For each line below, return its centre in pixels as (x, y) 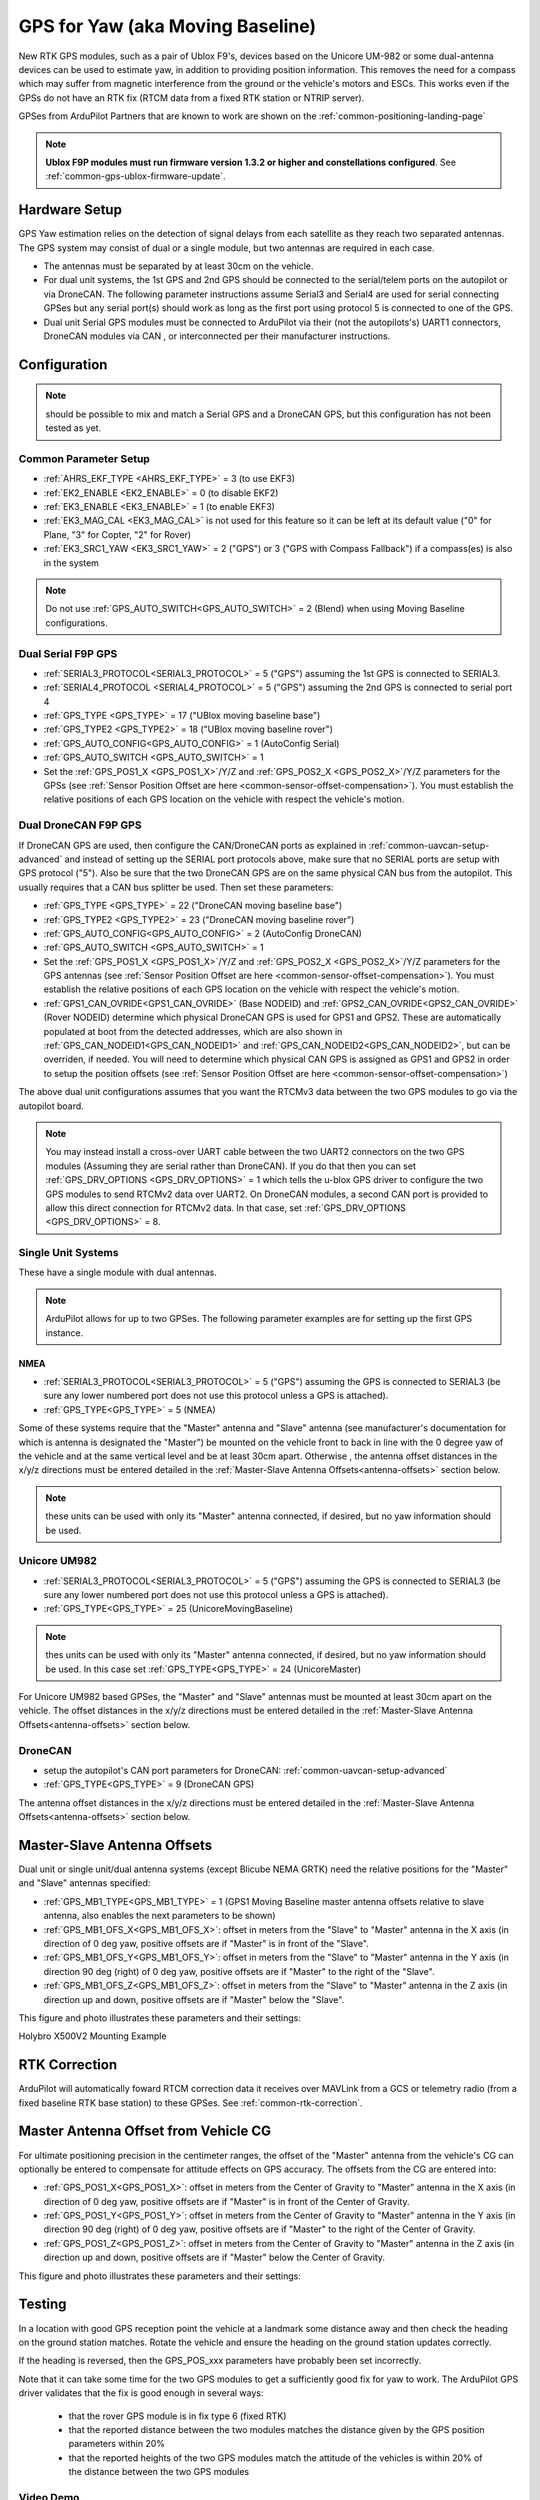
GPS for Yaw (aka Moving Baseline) (167, 26)
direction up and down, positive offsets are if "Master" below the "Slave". (194, 1999)
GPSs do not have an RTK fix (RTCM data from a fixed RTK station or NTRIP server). (191, 97)
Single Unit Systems (68, 1253)
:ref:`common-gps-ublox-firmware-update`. (135, 176)
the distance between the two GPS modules (159, 2472)
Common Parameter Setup (84, 458)
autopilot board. (51, 1106)
